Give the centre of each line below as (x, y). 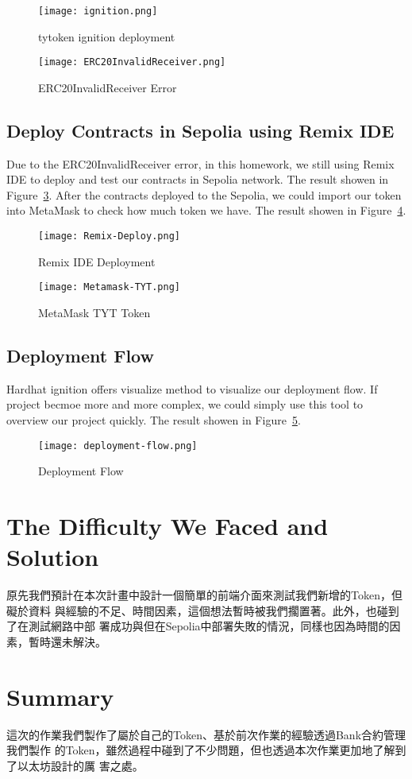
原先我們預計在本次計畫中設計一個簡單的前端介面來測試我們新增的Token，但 (204, 595)
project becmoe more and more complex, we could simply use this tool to (185, 404)
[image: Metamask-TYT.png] (109, 287)
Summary (60, 696)
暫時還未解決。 (67, 641)
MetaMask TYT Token (94, 312)
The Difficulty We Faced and (167, 525)
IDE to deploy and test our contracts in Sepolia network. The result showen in (198, 179)
